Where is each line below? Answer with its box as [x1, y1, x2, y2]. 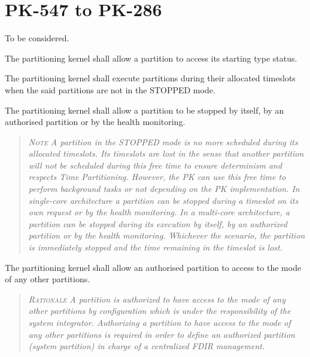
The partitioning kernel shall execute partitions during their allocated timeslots [5, 72, 296, 84]
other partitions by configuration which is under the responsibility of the [28, 304, 291, 317]
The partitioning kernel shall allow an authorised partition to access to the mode [5, 261, 302, 273]
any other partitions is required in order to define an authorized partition [28, 328, 295, 340]
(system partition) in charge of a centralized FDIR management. [28, 340, 265, 352]
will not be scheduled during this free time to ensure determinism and [28, 158, 282, 171]
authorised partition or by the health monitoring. [5, 115, 186, 128]
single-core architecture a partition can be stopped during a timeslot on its [28, 194, 299, 206]
